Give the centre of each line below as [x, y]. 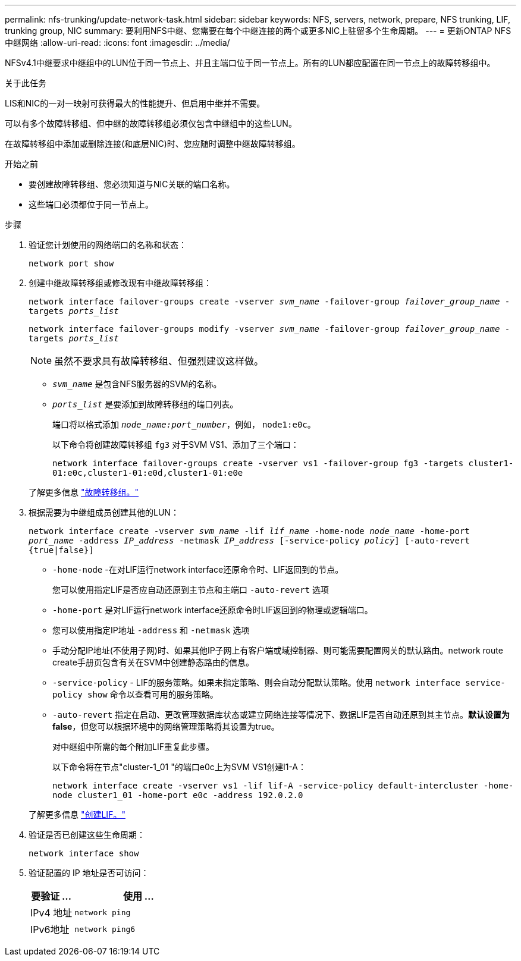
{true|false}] [61, 550]
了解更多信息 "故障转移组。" [84, 492]
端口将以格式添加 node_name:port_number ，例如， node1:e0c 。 [184, 424]
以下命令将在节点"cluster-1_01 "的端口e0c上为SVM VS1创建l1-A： [180, 767]
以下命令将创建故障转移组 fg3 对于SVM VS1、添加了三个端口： [176, 445]
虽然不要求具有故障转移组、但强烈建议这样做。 [159, 361]
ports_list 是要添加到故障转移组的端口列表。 [145, 404]
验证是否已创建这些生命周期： [87, 835]
